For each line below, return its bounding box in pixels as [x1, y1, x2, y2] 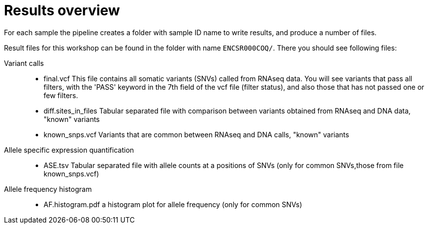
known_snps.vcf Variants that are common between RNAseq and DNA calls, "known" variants [44, 130, 349, 139]
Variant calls [4, 58, 44, 67]
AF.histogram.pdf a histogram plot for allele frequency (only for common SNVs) [44, 200, 302, 209]
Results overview [4, 2, 120, 19]
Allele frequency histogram [4, 184, 92, 193]
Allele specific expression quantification [4, 145, 134, 154]
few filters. [44, 91, 78, 100]
